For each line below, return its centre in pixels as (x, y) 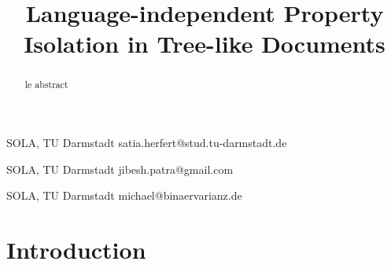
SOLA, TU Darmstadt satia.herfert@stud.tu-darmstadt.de (147, 143)
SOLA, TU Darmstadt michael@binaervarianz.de (124, 195)
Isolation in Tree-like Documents (205, 44)
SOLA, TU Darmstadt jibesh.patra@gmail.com (120, 169)
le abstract (46, 85)
